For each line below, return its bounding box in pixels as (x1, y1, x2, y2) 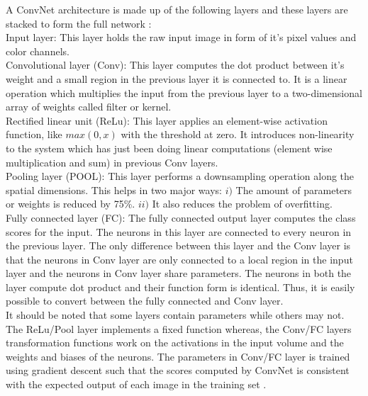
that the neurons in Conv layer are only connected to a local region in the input (6, 251, 353, 266)
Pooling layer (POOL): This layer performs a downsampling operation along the (6, 169, 355, 183)
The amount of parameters (235, 182, 352, 197)
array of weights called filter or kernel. (6, 99, 172, 114)
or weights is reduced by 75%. (6, 196, 135, 211)
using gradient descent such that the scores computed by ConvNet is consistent (6, 363, 350, 378)
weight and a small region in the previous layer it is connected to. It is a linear (6, 71, 347, 86)
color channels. (6, 43, 69, 58)
